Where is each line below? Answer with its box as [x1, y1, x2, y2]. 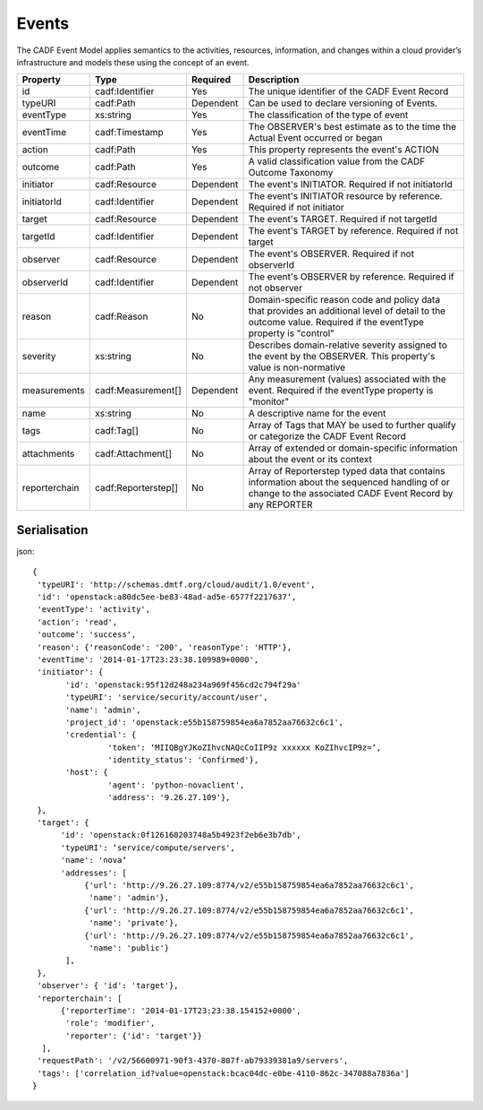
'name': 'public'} [89, 942, 170, 953]
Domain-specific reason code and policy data [248, 294, 441, 306]
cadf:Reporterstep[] [95, 482, 179, 495]
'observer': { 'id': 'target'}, [37, 981, 179, 991]
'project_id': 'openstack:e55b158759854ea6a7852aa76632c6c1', [65, 717, 344, 727]
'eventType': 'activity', [37, 605, 151, 615]
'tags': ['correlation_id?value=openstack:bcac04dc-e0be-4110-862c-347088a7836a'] [37, 1068, 411, 1079]
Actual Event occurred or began [248, 132, 383, 144]
